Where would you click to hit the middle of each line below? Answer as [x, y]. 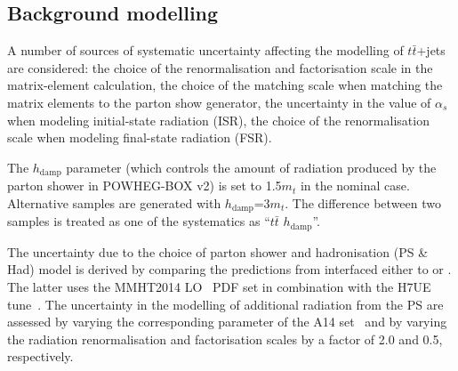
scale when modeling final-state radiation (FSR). [140, 137]
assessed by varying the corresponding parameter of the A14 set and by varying [227, 322]
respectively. [40, 356]
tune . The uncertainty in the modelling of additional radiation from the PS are [225, 304]
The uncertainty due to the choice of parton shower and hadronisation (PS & [218, 251]
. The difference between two [363, 202]
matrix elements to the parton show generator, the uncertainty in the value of [219, 102]
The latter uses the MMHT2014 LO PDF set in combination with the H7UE [219, 286]
